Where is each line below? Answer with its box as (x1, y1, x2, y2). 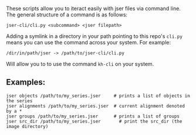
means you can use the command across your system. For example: (6, 39, 171, 46)
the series (6, 98, 33, 104)
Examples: (6, 77, 46, 87)
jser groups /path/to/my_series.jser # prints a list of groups (6, 113, 180, 119)
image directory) (6, 123, 49, 129)
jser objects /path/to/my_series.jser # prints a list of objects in (6, 93, 191, 99)
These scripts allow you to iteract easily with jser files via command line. (6, 5, 181, 12)
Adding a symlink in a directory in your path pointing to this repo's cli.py (6, 33, 183, 40)
